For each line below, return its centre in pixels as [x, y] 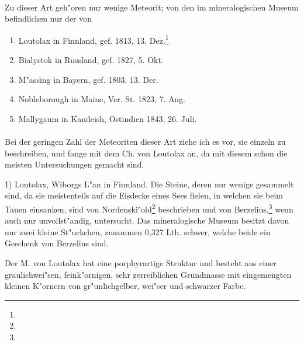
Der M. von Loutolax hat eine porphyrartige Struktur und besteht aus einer [141, 263]
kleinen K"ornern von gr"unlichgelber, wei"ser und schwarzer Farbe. [125, 286]
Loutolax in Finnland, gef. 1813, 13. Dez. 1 [94, 39]
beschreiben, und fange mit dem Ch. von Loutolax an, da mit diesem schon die [146, 153]
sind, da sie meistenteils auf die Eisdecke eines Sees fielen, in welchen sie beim [144, 195]
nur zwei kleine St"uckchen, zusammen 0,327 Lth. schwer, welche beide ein [138, 231]
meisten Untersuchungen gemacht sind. [75, 164]
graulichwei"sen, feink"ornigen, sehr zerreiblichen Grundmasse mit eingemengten [148, 274]
